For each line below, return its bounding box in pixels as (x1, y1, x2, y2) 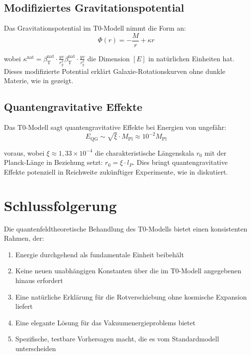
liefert (15, 301, 33, 311)
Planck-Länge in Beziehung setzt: (4, 157, 103, 167)
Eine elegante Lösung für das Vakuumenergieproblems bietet (15, 317, 196, 327)
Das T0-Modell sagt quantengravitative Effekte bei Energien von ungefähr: (4, 122, 226, 132)
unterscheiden (15, 343, 56, 353)
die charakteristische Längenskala (95, 147, 194, 158)
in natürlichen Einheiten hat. (148, 53, 234, 63)
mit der (204, 147, 227, 158)
